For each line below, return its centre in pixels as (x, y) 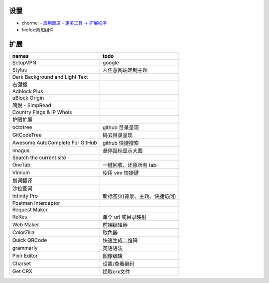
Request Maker (30, 209)
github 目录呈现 (121, 127)
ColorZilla (23, 232)
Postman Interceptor (36, 203)
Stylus (20, 70)
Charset (21, 263)
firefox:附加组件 (38, 29)
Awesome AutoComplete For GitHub (55, 142)
